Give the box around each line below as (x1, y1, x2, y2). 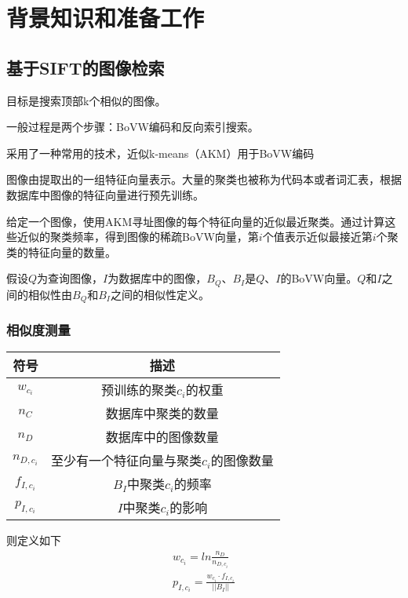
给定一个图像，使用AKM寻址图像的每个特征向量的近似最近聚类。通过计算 (6, 213, 385, 229)
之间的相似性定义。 (110, 286, 209, 302)
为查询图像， (37, 270, 104, 286)
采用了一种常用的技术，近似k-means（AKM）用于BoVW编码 (6, 144, 315, 161)
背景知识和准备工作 (6, 2, 205, 34)
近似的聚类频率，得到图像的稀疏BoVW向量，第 (16, 228, 259, 245)
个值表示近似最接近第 (262, 228, 373, 245)
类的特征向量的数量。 (6, 243, 116, 260)
